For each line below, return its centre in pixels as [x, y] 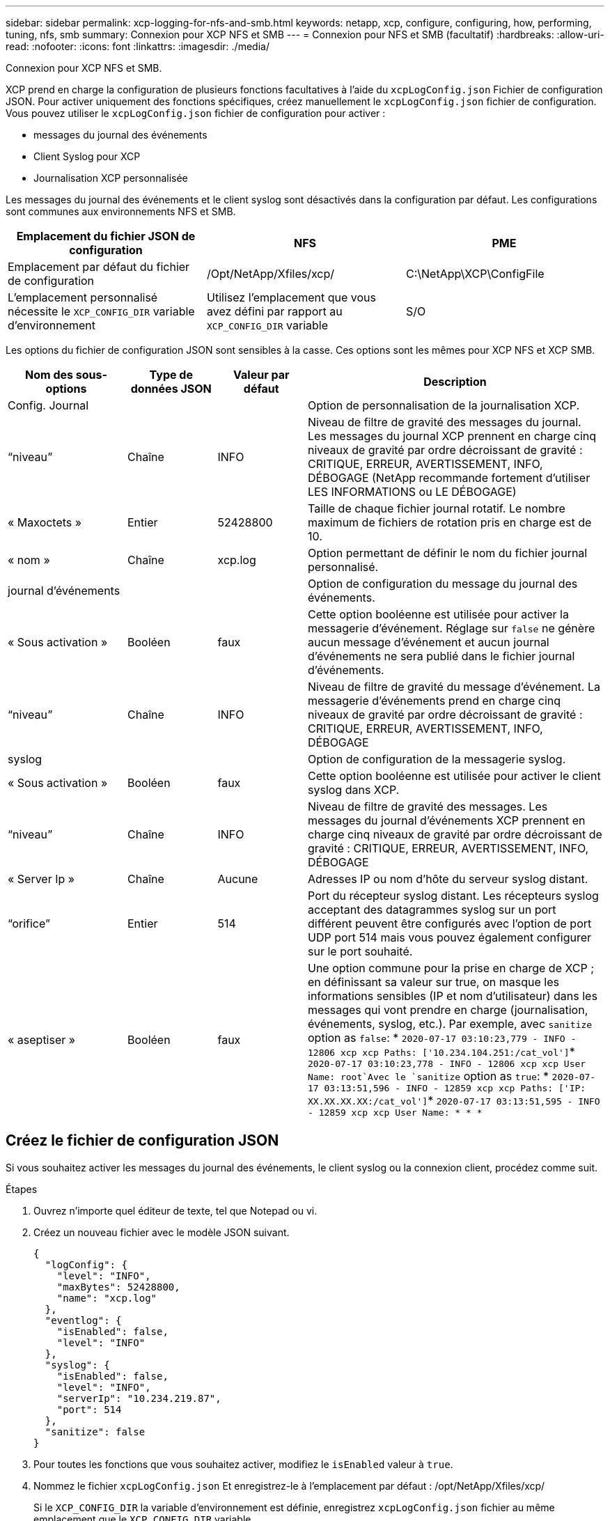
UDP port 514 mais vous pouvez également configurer [450, 937]
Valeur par [261, 375]
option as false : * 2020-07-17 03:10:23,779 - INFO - [442, 1038]
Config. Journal [48, 405]
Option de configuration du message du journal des [443, 584]
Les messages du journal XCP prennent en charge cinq [452, 436]
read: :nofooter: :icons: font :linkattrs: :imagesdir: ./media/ [138, 46]
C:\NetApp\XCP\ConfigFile [475, 274]
